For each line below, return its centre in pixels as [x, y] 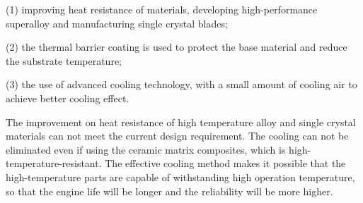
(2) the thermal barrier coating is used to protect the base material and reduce [177, 47]
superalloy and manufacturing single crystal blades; [117, 23]
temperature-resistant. [54, 163]
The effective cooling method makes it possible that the [225, 163]
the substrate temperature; [64, 60]
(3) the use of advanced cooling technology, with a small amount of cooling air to [181, 84]
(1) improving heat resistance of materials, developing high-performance [162, 9]
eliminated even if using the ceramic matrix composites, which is [146, 149]
